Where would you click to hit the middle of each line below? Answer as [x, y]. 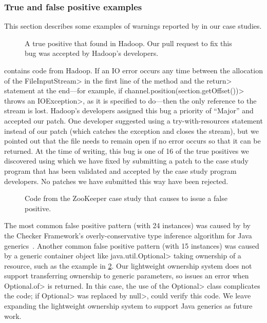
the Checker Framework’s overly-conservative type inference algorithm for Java [128, 235]
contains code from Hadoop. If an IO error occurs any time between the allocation [133, 70]
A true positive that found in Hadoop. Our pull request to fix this [128, 43]
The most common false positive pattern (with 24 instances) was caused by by [128, 225]
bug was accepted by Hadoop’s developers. [92, 53]
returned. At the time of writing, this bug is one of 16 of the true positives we [127, 150]
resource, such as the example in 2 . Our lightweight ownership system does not [128, 265]
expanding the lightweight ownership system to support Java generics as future [128, 306]
